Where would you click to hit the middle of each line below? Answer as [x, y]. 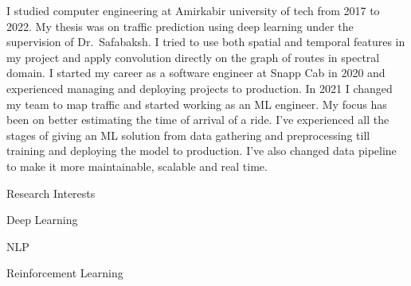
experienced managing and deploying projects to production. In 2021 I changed [200, 88]
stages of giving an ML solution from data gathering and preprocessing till [188, 135]
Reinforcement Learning [65, 273]
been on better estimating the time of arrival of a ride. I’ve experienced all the [198, 120]
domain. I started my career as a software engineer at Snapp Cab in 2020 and [196, 73]
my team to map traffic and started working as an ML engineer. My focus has [197, 104]
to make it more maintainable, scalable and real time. [137, 166]
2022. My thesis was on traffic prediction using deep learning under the [180, 26]
